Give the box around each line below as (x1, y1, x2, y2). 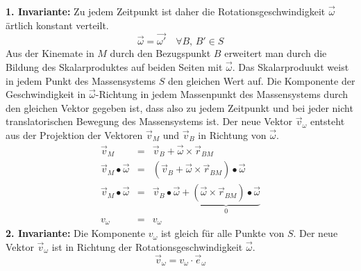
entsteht (310, 114, 345, 129)
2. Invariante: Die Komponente (6, 226, 145, 240)
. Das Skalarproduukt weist (232, 60, 349, 74)
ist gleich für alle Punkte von (160, 226, 285, 240)
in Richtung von (198, 127, 267, 142)
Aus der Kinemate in (6, 46, 94, 60)
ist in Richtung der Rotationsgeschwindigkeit (51, 239, 243, 254)
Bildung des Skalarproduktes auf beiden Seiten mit (6, 60, 223, 74)
